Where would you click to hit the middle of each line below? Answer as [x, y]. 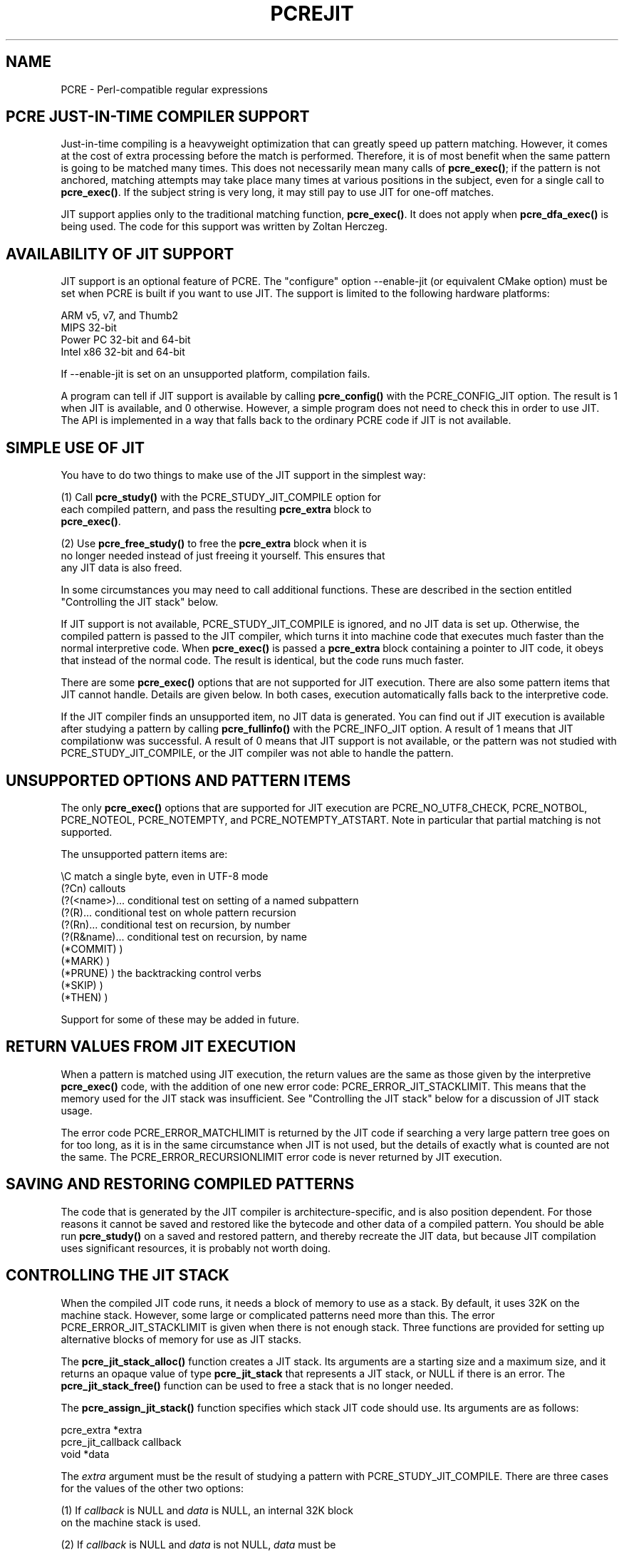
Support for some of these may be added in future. [180, 1019]
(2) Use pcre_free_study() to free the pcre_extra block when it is [214, 544]
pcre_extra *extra [102, 1429]
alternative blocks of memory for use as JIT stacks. [181, 1339]
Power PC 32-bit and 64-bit [126, 340]
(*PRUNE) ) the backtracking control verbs [161, 973]
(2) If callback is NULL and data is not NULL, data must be [198, 1544]
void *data [85, 1454]
